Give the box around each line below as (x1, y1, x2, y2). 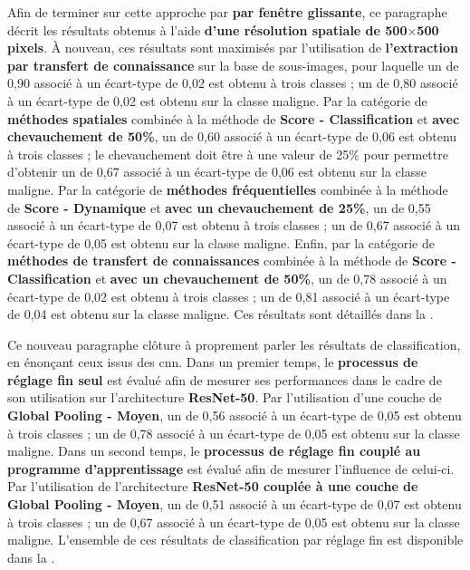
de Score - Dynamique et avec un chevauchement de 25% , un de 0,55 (7, 198, 431, 217)
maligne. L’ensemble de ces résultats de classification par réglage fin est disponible (7, 530, 464, 549)
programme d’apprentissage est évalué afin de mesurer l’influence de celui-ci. (7, 459, 455, 478)
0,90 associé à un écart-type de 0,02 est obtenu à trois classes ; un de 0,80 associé (7, 73, 458, 92)
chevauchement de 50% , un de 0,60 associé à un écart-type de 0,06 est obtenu (7, 127, 457, 146)
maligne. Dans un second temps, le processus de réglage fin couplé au (7, 441, 421, 460)
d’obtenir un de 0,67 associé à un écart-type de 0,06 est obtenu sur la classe (7, 162, 427, 181)
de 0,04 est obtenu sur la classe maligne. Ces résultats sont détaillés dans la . (7, 304, 434, 324)
